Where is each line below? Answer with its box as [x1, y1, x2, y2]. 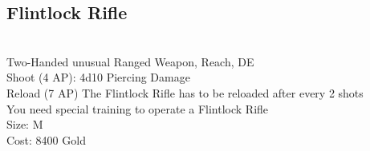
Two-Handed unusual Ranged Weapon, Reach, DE [6, 53, 254, 70]
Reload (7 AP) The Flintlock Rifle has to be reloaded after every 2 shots [6, 84, 364, 101]
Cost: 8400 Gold [6, 131, 86, 148]
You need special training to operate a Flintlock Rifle [6, 100, 269, 117]
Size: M [6, 116, 43, 133]
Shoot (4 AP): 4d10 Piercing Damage [6, 69, 190, 85]
